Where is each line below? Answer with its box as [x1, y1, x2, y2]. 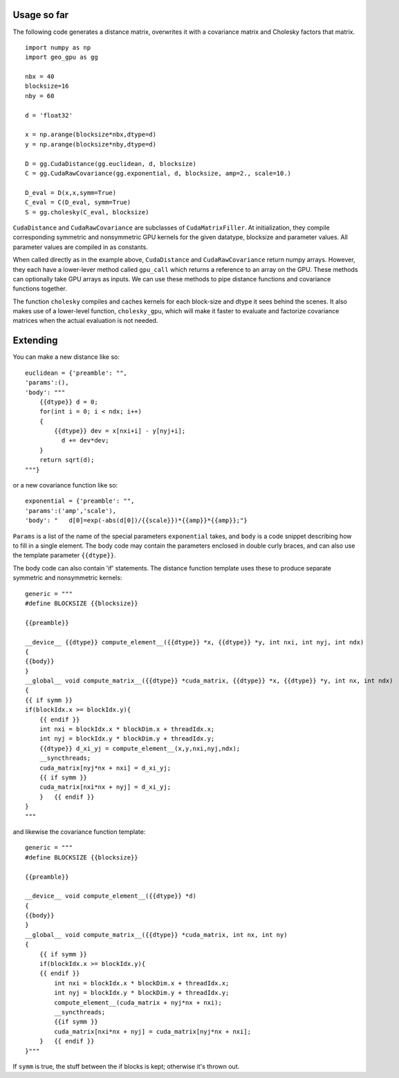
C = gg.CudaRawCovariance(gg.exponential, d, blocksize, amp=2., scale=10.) [25, 169, 292, 177]
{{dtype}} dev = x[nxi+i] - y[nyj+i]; [54, 427, 186, 435]
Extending [12, 335, 58, 346]
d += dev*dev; [61, 436, 109, 445]
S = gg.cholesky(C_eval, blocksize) [25, 208, 149, 216]
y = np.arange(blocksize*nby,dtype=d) [25, 140, 157, 148]
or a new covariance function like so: [12, 481, 118, 490]
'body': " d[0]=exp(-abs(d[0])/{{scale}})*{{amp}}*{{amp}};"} [25, 517, 248, 525]
